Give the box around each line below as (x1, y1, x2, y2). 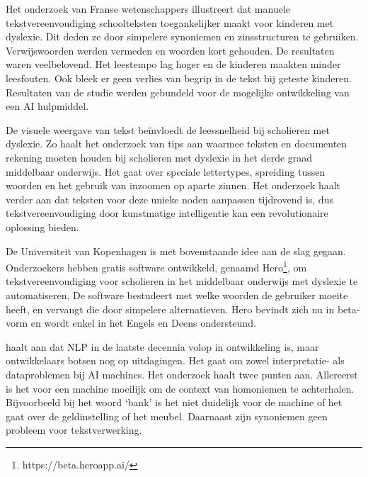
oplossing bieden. (6, 219, 79, 234)
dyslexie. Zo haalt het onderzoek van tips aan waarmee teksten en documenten (6, 136, 347, 151)
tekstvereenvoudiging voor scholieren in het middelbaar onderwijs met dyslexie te (6, 274, 358, 288)
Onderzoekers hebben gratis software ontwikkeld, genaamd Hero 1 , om (6, 258, 307, 274)
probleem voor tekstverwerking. (6, 422, 142, 437)
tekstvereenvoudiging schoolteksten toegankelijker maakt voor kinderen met (6, 15, 334, 30)
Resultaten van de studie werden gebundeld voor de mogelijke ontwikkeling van (6, 84, 350, 99)
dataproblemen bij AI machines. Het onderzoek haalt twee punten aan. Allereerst (6, 366, 358, 381)
